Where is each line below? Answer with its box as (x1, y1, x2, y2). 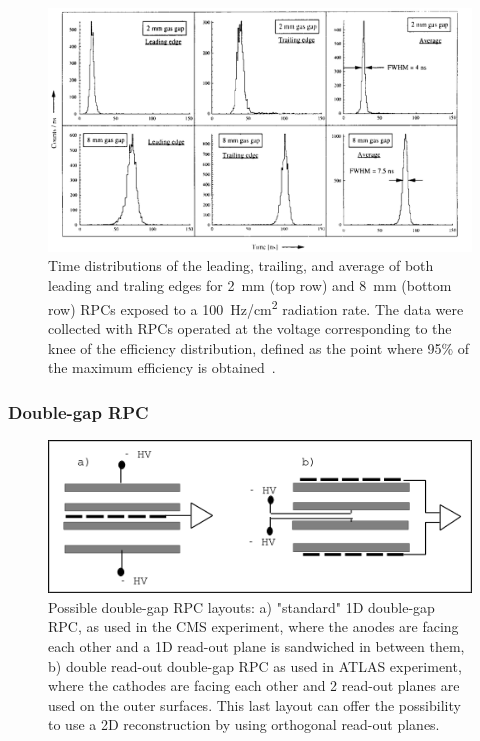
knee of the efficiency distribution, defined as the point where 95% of (48, 337, 470, 358)
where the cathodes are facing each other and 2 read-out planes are (48, 675, 460, 696)
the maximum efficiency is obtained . (48, 357, 276, 378)
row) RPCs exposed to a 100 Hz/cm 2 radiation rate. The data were (48, 295, 464, 319)
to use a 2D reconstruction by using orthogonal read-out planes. (48, 714, 440, 735)
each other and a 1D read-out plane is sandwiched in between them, (48, 636, 465, 657)
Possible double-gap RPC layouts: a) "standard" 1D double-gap (48, 596, 435, 617)
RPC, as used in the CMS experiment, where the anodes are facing (48, 616, 459, 637)
